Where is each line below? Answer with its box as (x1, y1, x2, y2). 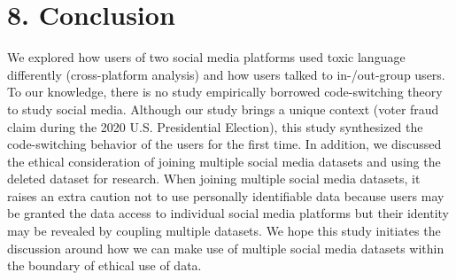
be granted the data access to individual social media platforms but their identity (7, 204, 449, 222)
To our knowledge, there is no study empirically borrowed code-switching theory (7, 82, 443, 101)
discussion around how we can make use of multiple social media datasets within (7, 238, 444, 257)
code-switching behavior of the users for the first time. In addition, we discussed (7, 135, 442, 153)
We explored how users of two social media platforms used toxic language (7, 48, 406, 66)
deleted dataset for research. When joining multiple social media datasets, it (7, 169, 421, 188)
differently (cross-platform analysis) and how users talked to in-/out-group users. (7, 65, 445, 83)
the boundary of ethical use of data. (7, 256, 202, 275)
